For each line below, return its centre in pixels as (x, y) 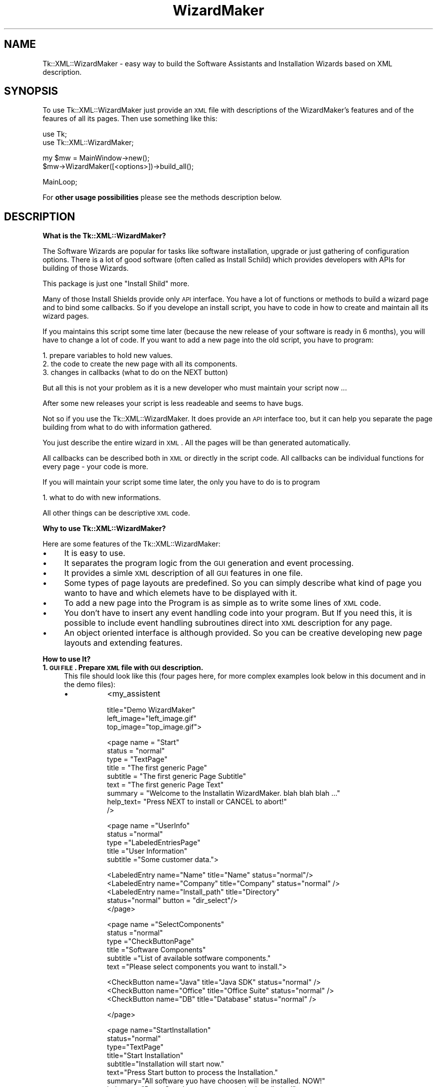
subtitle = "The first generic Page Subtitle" (177, 776)
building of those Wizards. (86, 268)
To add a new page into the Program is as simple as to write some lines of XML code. (222, 603)
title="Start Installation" (145, 1056)
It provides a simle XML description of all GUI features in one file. (183, 573)
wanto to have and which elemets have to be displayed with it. (181, 593)
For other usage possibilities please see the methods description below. (162, 197)
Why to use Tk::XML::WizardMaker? (104, 529)
